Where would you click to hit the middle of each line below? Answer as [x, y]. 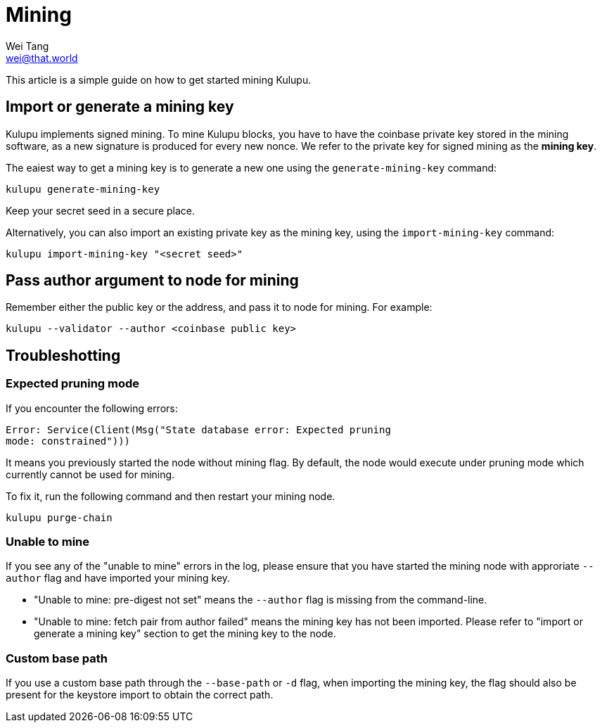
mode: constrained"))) [68, 441]
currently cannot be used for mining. [90, 474]
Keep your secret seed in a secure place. [101, 210]
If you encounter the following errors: [92, 408]
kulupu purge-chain [59, 517]
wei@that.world [42, 58]
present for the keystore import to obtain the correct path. [140, 695]
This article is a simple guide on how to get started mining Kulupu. [159, 79]
